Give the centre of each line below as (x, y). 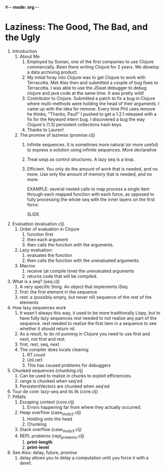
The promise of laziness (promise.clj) (57, 135)
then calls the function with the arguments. (70, 245)
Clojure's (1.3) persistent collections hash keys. (75, 124)
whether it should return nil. (48, 328)
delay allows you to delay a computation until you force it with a (84, 458)
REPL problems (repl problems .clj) (52, 436)
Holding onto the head (49, 419)
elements (29, 302)
